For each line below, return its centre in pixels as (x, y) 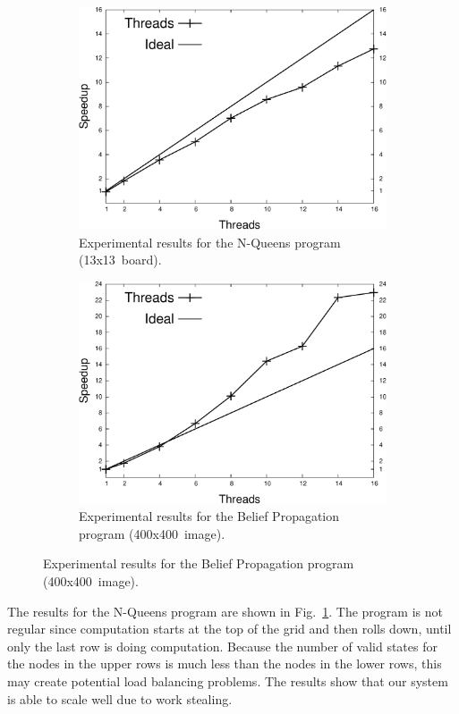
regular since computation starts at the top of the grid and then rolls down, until (229, 629)
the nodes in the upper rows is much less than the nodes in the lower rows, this (225, 664)
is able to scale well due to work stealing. (120, 698)
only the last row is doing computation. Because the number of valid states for (222, 646)
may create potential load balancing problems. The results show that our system (228, 680)
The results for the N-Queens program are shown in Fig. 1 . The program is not (225, 611)
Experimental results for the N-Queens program (210, 242)
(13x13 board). (120, 260)
